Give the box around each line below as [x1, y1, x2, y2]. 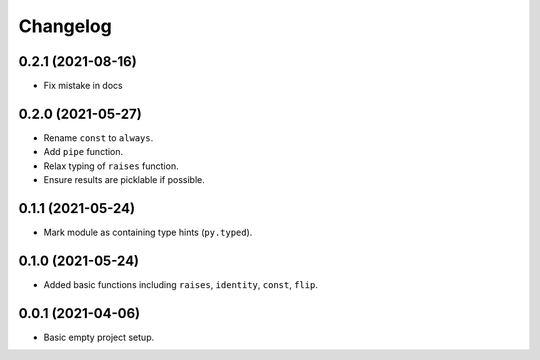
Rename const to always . [43, 131, 154, 144]
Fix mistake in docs [43, 80, 124, 92]
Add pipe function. [43, 146, 124, 158]
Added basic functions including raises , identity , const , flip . [43, 278, 319, 290]
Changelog [18, 15, 112, 37]
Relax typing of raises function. [43, 160, 179, 172]
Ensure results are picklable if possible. [43, 174, 205, 186]
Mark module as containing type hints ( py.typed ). [43, 226, 253, 239]
